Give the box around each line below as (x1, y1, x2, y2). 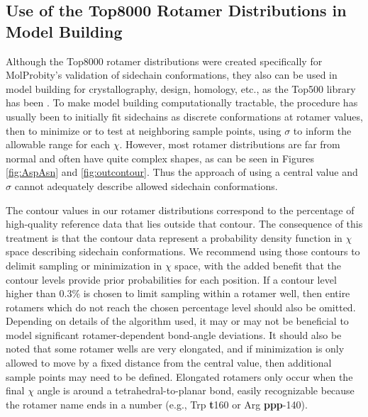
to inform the (293, 123, 352, 138)
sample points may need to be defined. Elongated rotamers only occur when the (6, 369, 353, 384)
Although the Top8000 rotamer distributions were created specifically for (6, 53, 323, 68)
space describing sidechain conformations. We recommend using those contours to (6, 244, 360, 259)
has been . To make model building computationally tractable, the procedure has (6, 95, 358, 110)
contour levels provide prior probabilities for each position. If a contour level (6, 272, 337, 287)
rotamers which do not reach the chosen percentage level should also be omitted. (6, 299, 356, 314)
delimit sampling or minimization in (6, 257, 162, 272)
